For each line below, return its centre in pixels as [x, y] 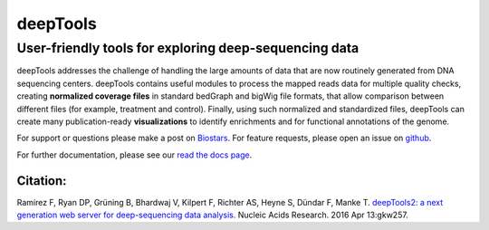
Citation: [42, 181]
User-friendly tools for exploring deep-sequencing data [188, 48]
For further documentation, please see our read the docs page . [134, 155]
